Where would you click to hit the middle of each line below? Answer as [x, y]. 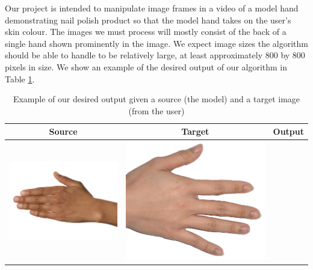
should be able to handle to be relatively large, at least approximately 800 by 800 [155, 55]
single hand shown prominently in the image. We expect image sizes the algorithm [156, 43]
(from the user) [156, 110]
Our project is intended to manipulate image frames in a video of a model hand [152, 8]
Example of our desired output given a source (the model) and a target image [156, 99]
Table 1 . [20, 78]
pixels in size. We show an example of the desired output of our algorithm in [146, 66]
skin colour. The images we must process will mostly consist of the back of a [146, 32]
